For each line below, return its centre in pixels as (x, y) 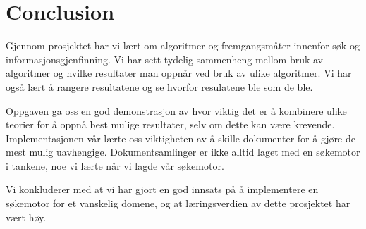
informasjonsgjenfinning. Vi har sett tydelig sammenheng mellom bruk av (165, 59)
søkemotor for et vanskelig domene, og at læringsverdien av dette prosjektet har (178, 203)
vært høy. (26, 217)
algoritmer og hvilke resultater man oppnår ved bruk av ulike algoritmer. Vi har (179, 73)
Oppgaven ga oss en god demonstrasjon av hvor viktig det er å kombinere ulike (176, 110)
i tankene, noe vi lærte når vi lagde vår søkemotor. (115, 165)
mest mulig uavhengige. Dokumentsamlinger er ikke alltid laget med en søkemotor (183, 152)
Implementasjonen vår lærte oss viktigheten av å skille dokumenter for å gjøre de (181, 138)
